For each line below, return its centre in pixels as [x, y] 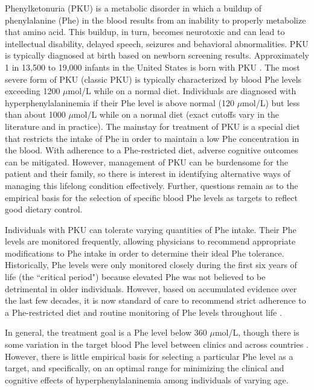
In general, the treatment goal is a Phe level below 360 [106, 332]
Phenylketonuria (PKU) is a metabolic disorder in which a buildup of [133, 8]
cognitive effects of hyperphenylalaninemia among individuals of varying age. [147, 379]
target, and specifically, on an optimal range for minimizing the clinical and [145, 368]
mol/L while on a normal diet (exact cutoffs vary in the [176, 114]
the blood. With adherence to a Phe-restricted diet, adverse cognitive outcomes [152, 150]
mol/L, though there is [257, 332]
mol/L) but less [271, 102]
